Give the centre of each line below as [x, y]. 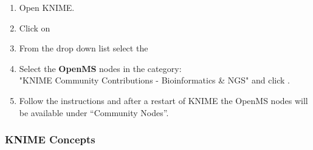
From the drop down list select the [84, 48]
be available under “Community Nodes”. [94, 112]
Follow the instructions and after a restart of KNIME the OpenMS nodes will [163, 100]
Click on [35, 28]
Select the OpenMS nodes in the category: [100, 68]
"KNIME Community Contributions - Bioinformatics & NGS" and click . [155, 80]
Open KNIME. [47, 7]
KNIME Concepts [50, 139]
